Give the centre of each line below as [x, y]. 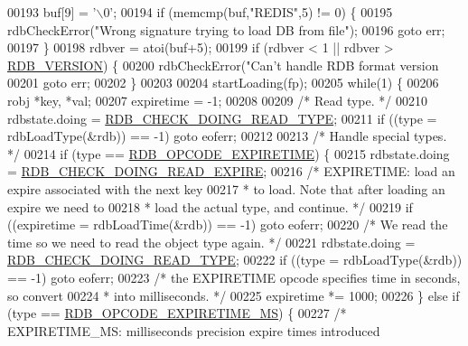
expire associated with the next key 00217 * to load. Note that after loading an [226, 188]
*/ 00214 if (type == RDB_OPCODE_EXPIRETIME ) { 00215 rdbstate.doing [229, 153]
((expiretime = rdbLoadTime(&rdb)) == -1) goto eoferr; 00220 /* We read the [228, 224]
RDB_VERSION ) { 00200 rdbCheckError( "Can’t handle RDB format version [223, 65]
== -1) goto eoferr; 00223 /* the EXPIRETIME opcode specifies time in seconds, [234, 277]
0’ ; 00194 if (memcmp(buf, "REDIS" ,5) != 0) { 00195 [248, 12]
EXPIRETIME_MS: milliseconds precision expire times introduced [194, 330]
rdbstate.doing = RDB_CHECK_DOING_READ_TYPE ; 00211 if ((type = [222, 118]
